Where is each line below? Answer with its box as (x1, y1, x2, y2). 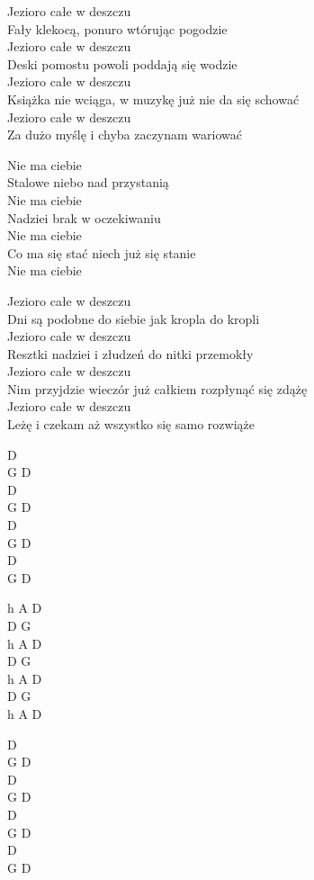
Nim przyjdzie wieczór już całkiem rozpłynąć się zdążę (7, 379, 308, 398)
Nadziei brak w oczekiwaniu (7, 208, 161, 227)
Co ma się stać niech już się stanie (7, 243, 196, 262)
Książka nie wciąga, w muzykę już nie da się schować (7, 89, 300, 108)
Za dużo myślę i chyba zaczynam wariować (7, 125, 243, 144)
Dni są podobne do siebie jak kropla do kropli (7, 309, 260, 328)
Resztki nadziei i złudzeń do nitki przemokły (7, 344, 254, 363)
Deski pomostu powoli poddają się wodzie (7, 54, 238, 73)
